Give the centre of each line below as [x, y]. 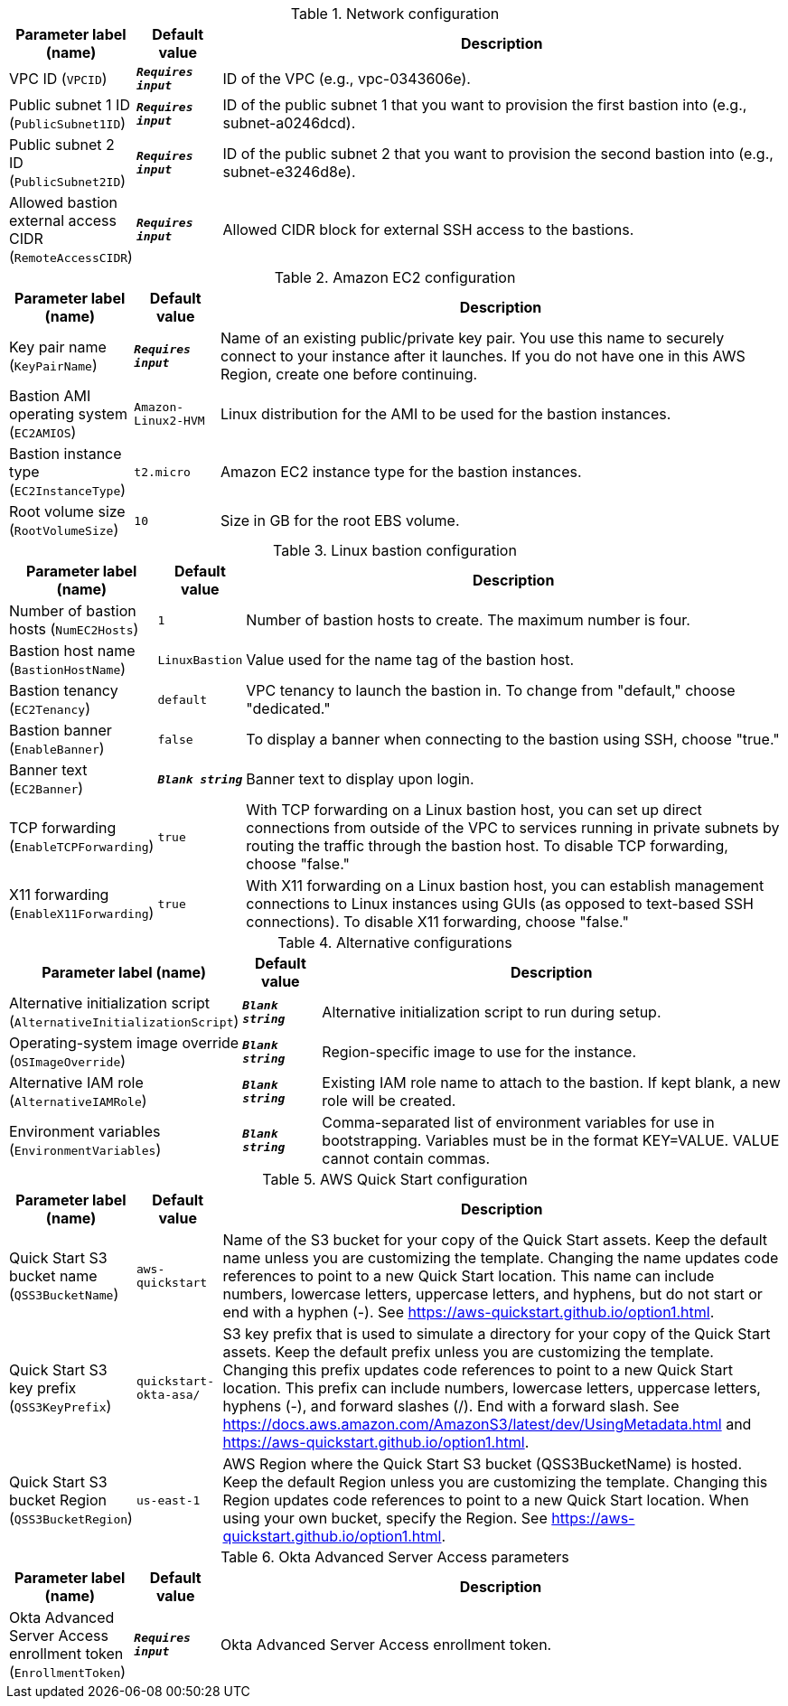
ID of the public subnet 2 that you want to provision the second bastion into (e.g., [498, 154]
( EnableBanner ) [57, 748]
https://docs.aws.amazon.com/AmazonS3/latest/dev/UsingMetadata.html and [487, 1424]
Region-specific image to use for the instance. [479, 1052]
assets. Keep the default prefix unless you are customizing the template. [468, 1352]
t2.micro [162, 472]
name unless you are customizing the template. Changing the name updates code [501, 1258]
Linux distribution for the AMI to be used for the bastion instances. [446, 414]
